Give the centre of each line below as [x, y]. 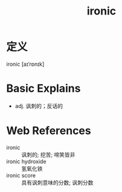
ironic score [21, 175]
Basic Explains [43, 88]
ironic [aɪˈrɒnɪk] [25, 64]
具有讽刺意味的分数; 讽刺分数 [57, 182]
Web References [49, 131]
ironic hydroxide [26, 161]
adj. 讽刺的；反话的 [39, 106]
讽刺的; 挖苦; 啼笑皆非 [48, 155]
